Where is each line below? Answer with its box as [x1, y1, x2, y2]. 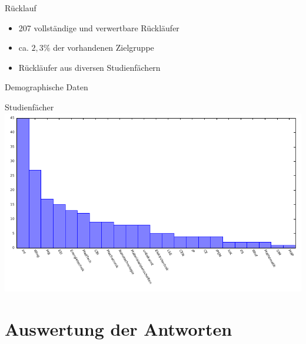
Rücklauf [5, 2, 36, 14]
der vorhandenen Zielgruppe [53, 41, 154, 54]
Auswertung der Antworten [5, 316, 232, 340]
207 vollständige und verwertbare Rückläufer [18, 21, 179, 34]
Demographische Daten [5, 81, 88, 93]
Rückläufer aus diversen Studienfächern [18, 61, 161, 73]
